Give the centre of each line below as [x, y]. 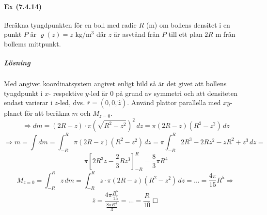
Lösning [17, 63]
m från [225, 34]
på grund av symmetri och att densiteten [176, 93]
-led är [98, 93]
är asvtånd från [137, 34]
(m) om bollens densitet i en [188, 24]
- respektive [66, 93]
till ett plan [185, 34]
